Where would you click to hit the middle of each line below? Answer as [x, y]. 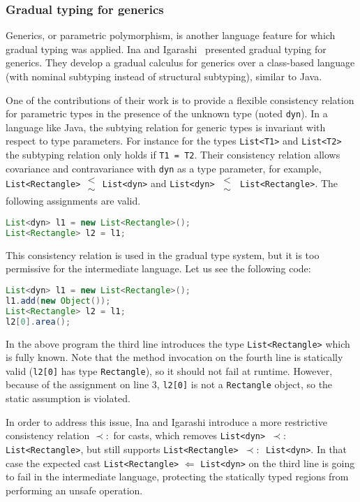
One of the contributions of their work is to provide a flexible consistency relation [180, 99]
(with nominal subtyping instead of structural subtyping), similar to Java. [164, 76]
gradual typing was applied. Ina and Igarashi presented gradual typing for [166, 49]
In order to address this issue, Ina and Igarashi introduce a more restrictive [166, 421]
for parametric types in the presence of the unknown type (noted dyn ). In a [167, 113]
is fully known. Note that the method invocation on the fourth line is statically [174, 357]
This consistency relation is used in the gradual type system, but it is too [163, 254]
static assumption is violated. [68, 398]
